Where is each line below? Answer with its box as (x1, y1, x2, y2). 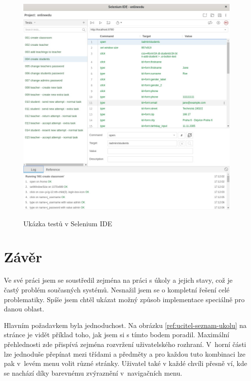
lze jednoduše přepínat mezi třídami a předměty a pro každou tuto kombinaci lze (4, 348, 246, 359)
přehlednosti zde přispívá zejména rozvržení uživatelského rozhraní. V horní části (4, 339, 246, 349)
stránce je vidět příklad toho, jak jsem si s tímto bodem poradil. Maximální (4, 329, 230, 340)
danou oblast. (4, 304, 44, 314)
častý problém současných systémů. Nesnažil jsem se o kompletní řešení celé (4, 285, 230, 295)
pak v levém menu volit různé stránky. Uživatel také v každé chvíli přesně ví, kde (4, 358, 247, 368)
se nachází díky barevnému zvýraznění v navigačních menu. (4, 367, 182, 378)
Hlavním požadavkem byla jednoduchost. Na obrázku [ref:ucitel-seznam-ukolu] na (4, 320, 247, 330)
